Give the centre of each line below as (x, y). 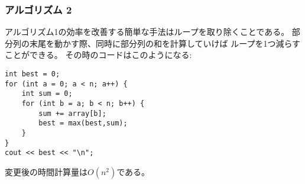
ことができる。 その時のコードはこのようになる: (98, 55)
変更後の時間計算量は (46, 171)
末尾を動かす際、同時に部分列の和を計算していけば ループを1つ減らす (165, 43)
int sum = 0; (47, 94)
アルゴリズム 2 (38, 9)
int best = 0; (33, 74)
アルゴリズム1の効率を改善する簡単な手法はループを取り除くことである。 (147, 32)
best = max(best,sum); (83, 123)
